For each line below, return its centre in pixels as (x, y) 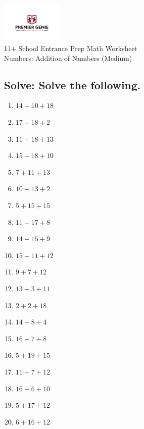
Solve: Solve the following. (72, 84)
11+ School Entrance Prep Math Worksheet (71, 48)
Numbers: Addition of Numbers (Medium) (68, 58)
